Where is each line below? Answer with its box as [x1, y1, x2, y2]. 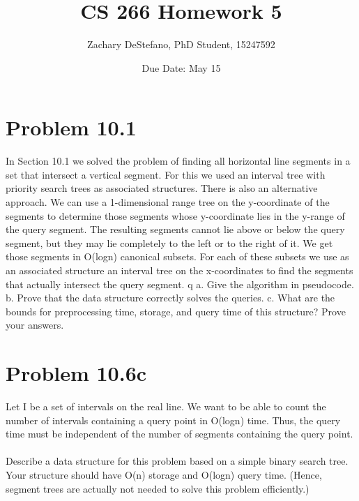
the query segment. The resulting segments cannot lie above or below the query [6, 222, 345, 237]
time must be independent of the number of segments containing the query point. [6, 426, 353, 441]
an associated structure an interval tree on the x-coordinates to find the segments [6, 263, 353, 277]
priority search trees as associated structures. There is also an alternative [6, 181, 318, 195]
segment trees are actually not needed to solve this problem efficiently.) [6, 481, 310, 495]
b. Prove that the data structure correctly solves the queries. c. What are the [6, 290, 335, 305]
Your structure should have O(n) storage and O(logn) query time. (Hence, [6, 468, 322, 482]
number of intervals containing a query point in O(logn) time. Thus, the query [6, 412, 341, 427]
